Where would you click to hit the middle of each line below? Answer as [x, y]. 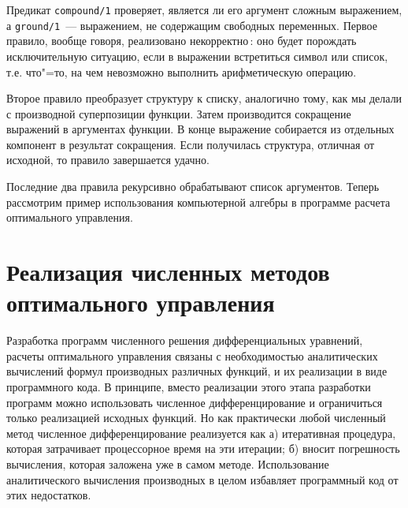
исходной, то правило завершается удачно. [108, 160]
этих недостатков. [49, 495]
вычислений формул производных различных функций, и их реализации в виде [197, 371]
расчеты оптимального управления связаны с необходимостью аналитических [192, 355]
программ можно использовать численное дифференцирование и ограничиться [195, 402]
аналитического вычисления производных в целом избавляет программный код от [202, 479]
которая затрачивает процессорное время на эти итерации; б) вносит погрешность [203, 448]
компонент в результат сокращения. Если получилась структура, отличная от [191, 144]
